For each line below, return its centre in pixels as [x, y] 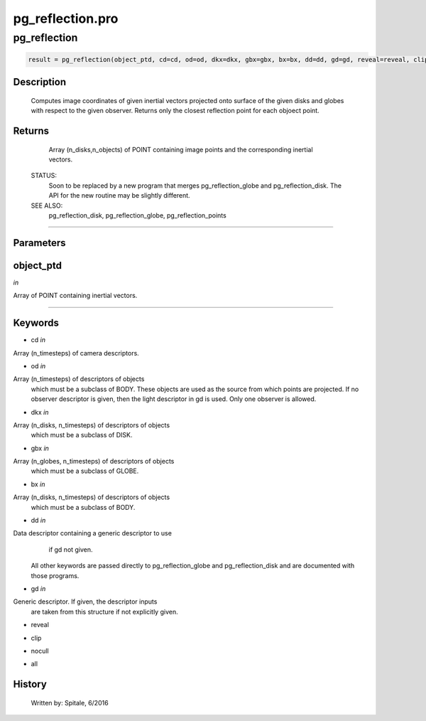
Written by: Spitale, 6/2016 [70, 703]
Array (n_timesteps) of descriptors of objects [79, 379]
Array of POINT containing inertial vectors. [75, 296]
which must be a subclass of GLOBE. [85, 471]
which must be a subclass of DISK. [82, 435]
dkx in [40, 412]
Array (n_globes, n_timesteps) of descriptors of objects [94, 461]
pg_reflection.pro [66, 18]
